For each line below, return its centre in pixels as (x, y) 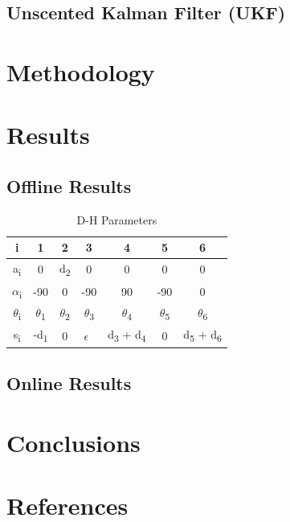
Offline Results (69, 185)
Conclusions (74, 442)
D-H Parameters (117, 219)
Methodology (81, 71)
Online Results (69, 383)
